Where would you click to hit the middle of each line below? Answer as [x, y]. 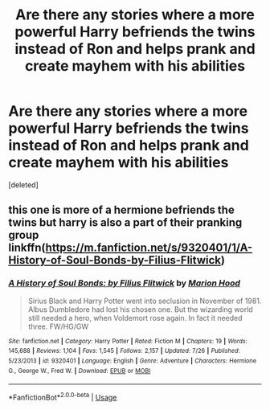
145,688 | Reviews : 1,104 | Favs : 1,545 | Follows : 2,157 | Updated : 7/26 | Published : [124, 351]
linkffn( [27, 248]
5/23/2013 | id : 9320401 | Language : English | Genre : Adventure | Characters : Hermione [133, 361]
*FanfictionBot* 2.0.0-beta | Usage [63, 397]
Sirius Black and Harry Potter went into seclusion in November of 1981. [145, 301]
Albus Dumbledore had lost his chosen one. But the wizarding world [140, 309]
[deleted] [23, 184]
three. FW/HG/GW [58, 326]
